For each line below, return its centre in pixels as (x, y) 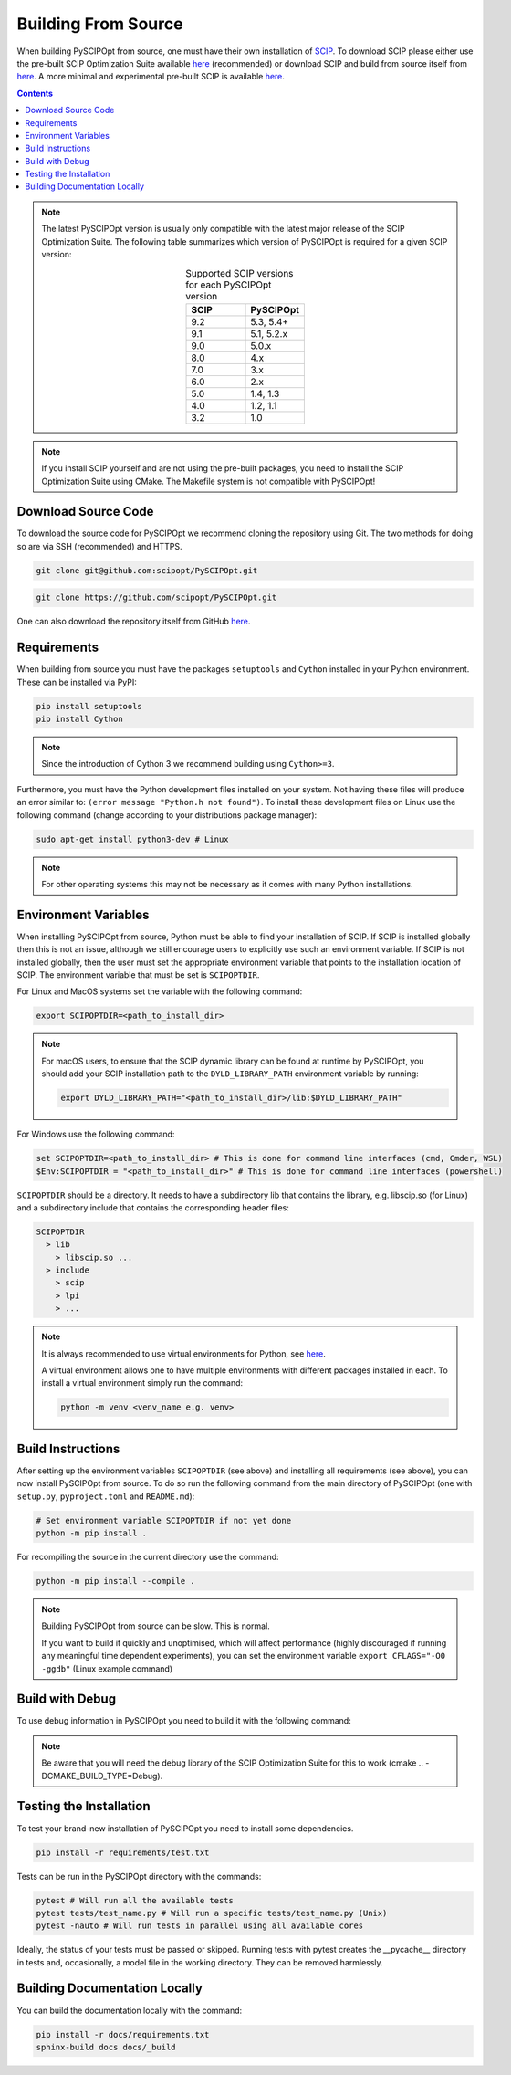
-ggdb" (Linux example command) (107, 1668)
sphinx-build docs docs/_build (106, 2047)
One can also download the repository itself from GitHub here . (134, 622)
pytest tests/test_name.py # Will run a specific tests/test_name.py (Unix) (212, 1913)
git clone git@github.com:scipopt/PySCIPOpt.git (147, 570)
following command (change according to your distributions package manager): (167, 815)
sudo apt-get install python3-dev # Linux (132, 839)
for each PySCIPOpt (229, 285)
